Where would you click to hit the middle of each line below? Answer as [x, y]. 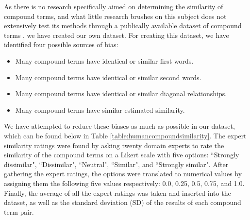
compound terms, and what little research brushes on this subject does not [115, 16]
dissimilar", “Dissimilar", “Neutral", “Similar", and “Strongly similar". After [116, 164]
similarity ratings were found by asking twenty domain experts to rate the [114, 145]
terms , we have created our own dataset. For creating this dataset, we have [117, 35]
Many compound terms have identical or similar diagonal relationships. [121, 93]
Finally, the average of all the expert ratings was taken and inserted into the [117, 193]
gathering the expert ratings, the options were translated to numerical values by [123, 174]
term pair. [19, 212]
